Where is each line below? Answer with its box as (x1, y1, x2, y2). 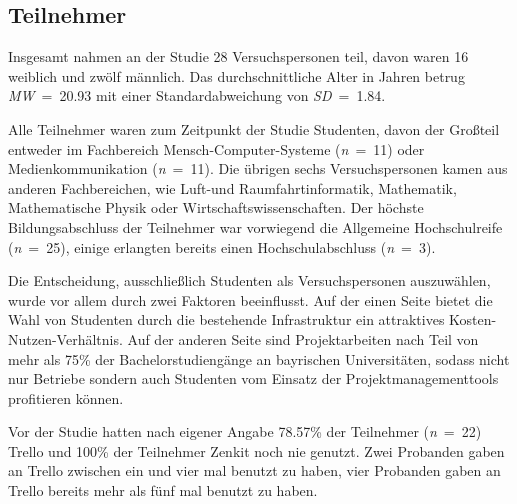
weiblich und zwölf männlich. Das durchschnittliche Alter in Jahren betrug (8, 65, 465, 86)
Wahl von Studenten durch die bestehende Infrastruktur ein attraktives (8, 309, 445, 330)
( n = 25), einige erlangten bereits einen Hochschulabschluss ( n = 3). (8, 236, 436, 257)
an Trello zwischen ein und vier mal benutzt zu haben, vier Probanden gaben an (8, 460, 501, 481)
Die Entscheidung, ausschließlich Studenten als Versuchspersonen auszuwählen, (8, 270, 491, 291)
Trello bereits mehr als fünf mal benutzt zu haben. (8, 480, 318, 501)
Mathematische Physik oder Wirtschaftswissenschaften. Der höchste (8, 197, 424, 218)
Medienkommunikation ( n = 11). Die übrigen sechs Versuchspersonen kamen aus (8, 158, 508, 179)
